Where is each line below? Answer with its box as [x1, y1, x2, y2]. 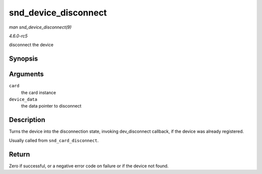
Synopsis [9, 55, 38, 63]
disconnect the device [9, 42, 53, 48]
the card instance [21, 90, 56, 95]
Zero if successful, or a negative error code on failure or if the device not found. [9, 163, 169, 169]
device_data [9, 97, 37, 102]
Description [9, 116, 46, 124]
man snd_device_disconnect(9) [9, 24, 72, 30]
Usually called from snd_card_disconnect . [9, 137, 99, 143]
